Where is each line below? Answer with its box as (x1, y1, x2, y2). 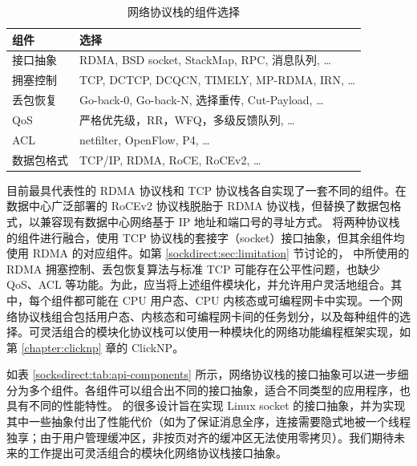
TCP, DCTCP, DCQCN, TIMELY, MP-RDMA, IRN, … (79, 71, 355, 88)
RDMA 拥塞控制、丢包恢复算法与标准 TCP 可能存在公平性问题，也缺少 (6, 260, 381, 277)
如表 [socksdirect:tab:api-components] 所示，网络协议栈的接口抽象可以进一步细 (6, 366, 409, 383)
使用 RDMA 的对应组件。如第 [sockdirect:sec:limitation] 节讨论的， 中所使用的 (6, 245, 410, 261)
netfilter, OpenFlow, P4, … (79, 131, 210, 148)
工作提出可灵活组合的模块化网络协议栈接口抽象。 (28, 444, 287, 461)
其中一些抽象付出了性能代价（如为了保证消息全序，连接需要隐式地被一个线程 (6, 413, 411, 430)
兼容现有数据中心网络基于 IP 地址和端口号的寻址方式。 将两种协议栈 (39, 213, 400, 229)
